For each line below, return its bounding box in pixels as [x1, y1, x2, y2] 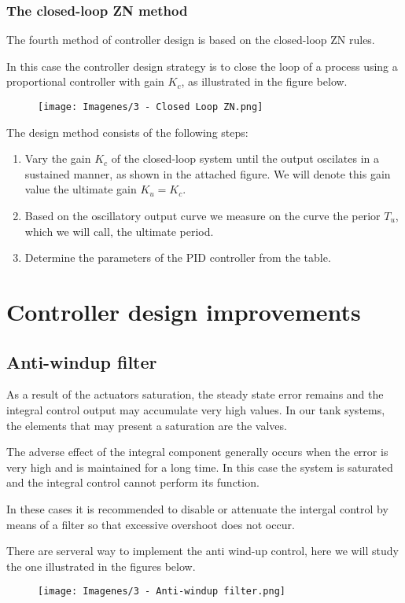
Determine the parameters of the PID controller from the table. [24, 249, 331, 266]
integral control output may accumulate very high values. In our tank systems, [6, 401, 385, 417]
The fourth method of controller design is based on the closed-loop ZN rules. [6, 31, 375, 48]
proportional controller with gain [6, 73, 164, 90]
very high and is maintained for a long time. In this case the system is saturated [6, 458, 393, 475]
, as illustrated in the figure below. [181, 73, 348, 90]
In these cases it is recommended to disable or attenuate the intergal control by [6, 500, 388, 517]
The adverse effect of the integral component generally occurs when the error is [6, 443, 388, 460]
